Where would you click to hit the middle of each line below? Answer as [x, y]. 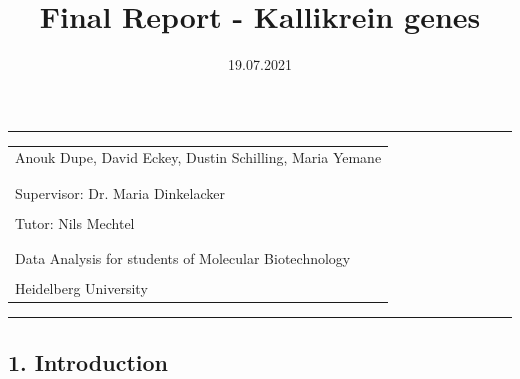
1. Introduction [88, 361]
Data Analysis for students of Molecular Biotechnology [183, 258]
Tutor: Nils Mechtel [75, 222]
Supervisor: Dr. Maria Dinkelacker [120, 192]
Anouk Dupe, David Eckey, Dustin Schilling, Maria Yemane [198, 157]
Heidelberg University [81, 288]
